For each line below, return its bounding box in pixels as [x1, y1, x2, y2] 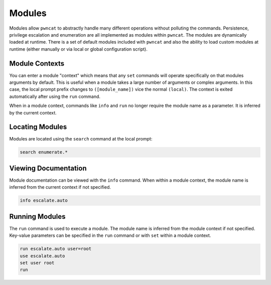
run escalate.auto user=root [20, 246, 92, 252]
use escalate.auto [20, 253, 65, 258]
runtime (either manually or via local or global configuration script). [9, 46, 148, 52]
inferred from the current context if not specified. [9, 184, 111, 190]
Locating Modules [9, 123, 67, 131]
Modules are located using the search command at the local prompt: [9, 136, 153, 142]
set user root [20, 260, 55, 265]
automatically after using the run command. [9, 93, 100, 99]
